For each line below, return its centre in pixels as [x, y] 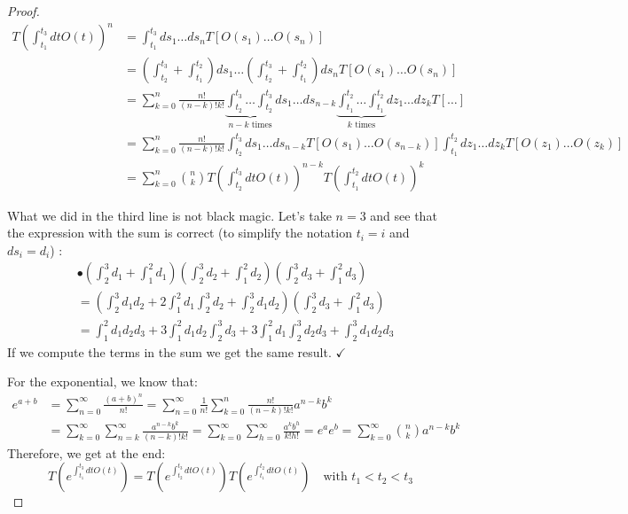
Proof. [24, 11]
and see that [404, 215]
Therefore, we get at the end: [86, 452]
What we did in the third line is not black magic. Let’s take [169, 215]
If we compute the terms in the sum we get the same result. [169, 351]
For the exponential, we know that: [102, 382]
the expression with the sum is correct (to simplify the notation [180, 233]
